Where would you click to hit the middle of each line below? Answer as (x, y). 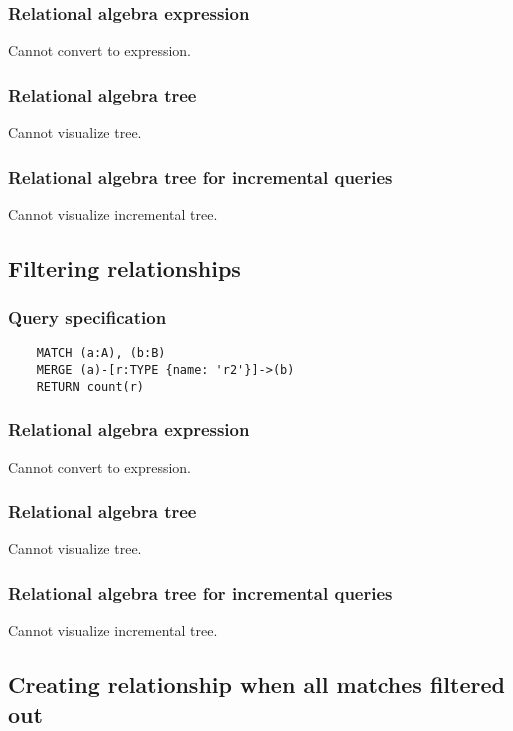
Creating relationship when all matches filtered (256, 684)
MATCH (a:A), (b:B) (101, 353)
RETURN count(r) (90, 386)
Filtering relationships (124, 267)
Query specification (87, 317)
